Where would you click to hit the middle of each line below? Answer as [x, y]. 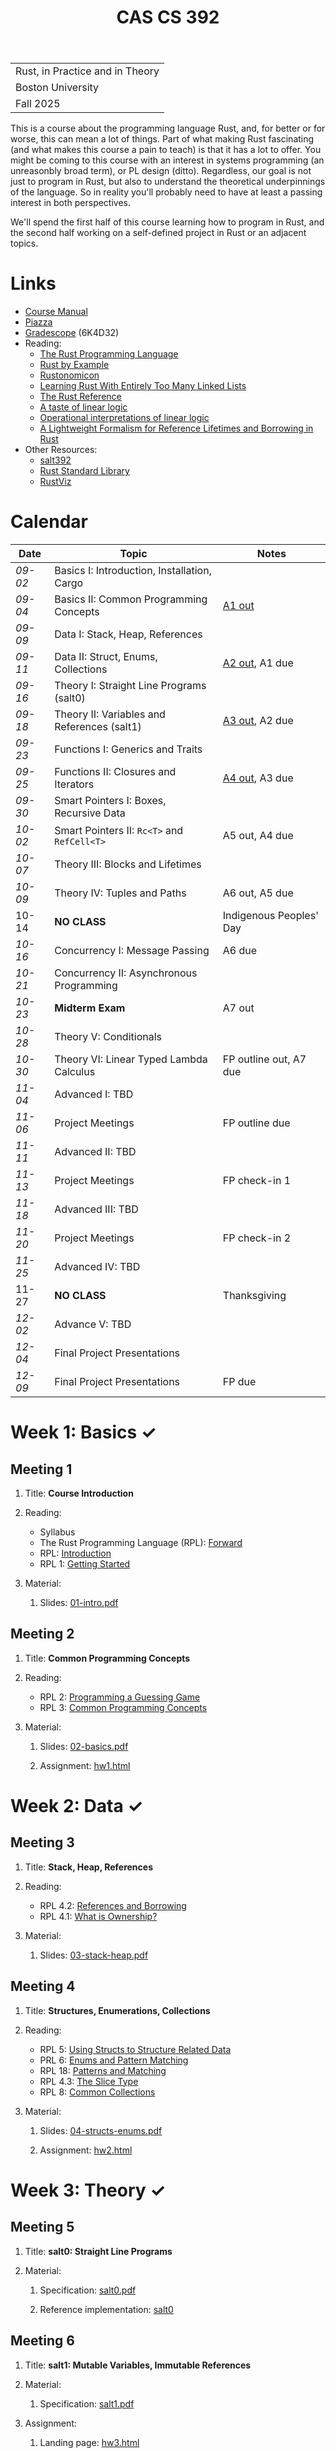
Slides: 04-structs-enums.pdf [101, 2130]
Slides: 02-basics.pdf [84, 1746]
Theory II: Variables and [110, 714]
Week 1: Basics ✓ [83, 1432]
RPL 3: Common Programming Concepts [123, 1707]
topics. [24, 243]
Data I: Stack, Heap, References [128, 634]
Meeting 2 [42, 1634]
